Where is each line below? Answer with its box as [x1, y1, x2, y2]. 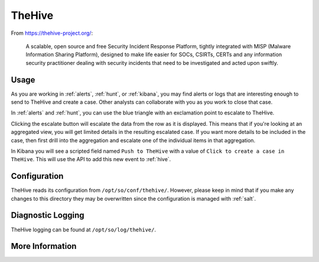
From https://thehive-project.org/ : [11, 30, 93, 37]
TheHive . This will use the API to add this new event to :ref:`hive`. [11, 156, 171, 163]
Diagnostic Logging [11, 210, 85, 221]
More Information [11, 241, 77, 251]
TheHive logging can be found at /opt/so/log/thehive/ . [11, 226, 157, 233]
